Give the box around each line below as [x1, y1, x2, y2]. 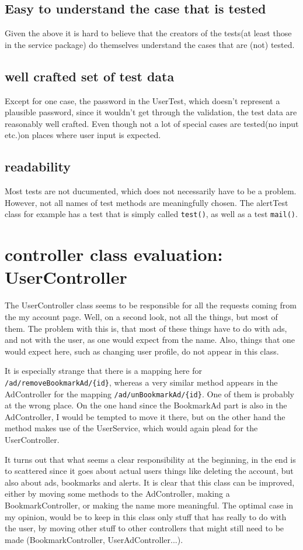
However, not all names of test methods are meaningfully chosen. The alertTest [5, 196, 288, 208]
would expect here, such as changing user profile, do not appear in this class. [5, 345, 279, 357]
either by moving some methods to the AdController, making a [5, 487, 230, 500]
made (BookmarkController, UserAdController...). [5, 533, 183, 545]
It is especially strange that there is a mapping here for [5, 365, 203, 377]
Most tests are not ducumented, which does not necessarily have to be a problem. [5, 185, 297, 197]
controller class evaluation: [5, 242, 223, 266]
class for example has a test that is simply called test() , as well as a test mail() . [5, 208, 298, 220]
